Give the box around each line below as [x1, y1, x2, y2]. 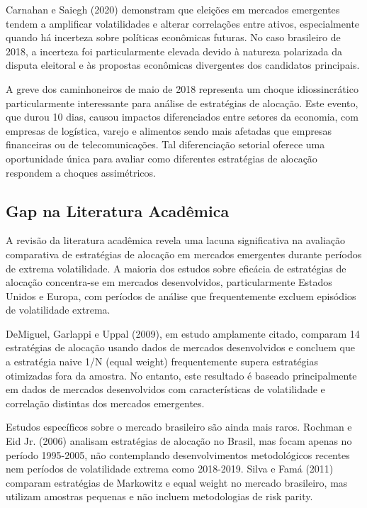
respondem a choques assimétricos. [6, 165, 156, 180]
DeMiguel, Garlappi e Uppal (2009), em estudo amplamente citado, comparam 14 [6, 326, 360, 341]
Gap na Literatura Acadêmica [6, 199, 230, 221]
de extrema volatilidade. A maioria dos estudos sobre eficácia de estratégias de [6, 260, 346, 275]
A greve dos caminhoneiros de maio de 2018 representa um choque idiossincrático [6, 81, 358, 96]
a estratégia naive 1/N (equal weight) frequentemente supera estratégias [6, 354, 319, 369]
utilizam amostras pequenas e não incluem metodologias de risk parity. [6, 489, 313, 504]
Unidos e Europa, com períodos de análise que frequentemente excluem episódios [6, 288, 356, 303]
